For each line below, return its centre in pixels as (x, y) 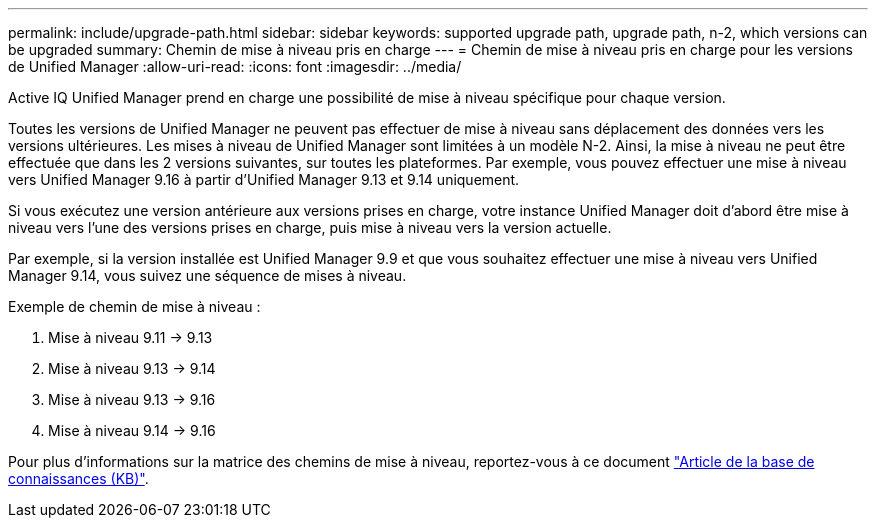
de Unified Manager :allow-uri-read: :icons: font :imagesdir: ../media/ (235, 66)
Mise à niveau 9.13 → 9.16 (132, 399)
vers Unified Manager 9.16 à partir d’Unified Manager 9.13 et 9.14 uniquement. (264, 179)
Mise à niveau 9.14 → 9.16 (132, 430)
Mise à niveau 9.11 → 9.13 (130, 337)
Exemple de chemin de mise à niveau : (134, 306)
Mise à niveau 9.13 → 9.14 (132, 368)
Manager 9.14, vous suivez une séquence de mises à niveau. (207, 275)
